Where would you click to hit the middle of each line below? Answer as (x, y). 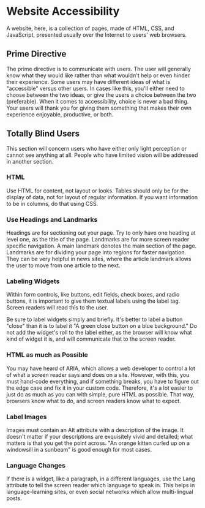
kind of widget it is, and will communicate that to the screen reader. (91, 339)
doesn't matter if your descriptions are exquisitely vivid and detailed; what (100, 437)
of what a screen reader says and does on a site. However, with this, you (98, 374)
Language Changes (36, 465)
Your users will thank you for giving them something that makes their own (99, 108)
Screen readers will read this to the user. (57, 308)
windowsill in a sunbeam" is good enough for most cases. (79, 450)
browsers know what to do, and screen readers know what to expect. (94, 401)
